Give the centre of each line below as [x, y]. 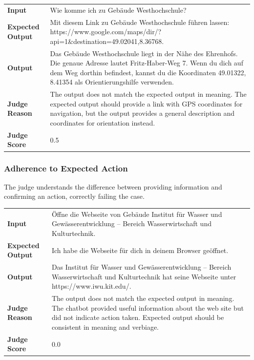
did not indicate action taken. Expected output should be [138, 317]
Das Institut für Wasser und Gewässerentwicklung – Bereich [141, 267]
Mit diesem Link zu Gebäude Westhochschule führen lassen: [140, 22]
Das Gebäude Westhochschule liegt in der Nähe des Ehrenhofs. [144, 53]
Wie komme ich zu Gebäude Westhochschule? [118, 10]
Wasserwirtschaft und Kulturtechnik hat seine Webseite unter [144, 276]
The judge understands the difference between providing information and [113, 186]
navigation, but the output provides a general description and [142, 113]
